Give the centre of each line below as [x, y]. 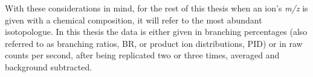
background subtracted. [49, 66]
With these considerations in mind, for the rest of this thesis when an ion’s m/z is [156, 8]
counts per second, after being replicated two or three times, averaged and [142, 55]
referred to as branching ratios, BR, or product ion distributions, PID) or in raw [154, 43]
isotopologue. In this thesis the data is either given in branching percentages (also [156, 32]
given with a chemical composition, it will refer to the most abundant [134, 20]
